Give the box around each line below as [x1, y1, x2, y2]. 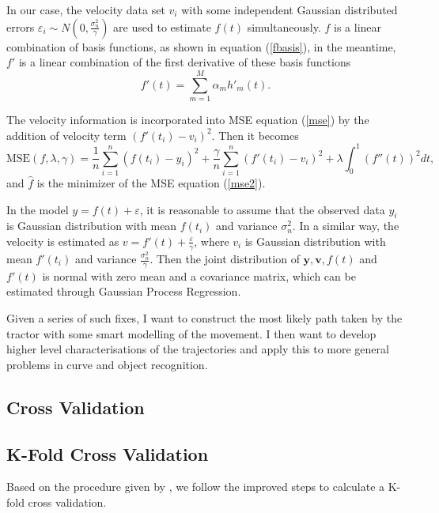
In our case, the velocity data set [6, 2, 165, 17]
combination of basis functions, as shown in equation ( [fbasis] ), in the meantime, [6, 38, 396, 55]
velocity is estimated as [6, 232, 119, 249]
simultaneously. [247, 18, 321, 35]
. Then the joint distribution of [149, 251, 300, 266]
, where [194, 232, 229, 249]
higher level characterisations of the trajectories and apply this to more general [6, 341, 389, 357]
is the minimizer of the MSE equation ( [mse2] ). [36, 174, 266, 190]
